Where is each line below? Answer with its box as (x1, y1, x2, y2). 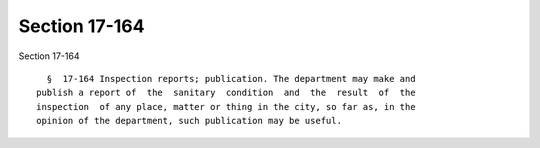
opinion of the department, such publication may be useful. (36, 115, 342, 127)
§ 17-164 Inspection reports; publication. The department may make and (46, 73, 416, 84)
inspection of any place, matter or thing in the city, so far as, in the (36, 101, 416, 112)
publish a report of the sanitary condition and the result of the (36, 87, 416, 99)
